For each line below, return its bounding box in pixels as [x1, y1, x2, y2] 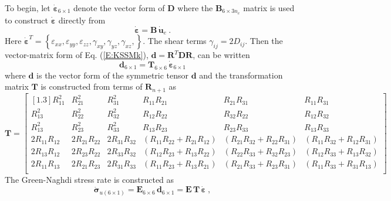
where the [177, 2, 213, 13]
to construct [5, 13, 49, 26]
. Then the [245, 35, 283, 47]
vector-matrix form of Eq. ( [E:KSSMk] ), [5, 49, 149, 61]
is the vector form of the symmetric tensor [36, 69, 189, 81]
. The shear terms [143, 35, 207, 47]
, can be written [193, 49, 250, 61]
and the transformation [199, 69, 283, 81]
